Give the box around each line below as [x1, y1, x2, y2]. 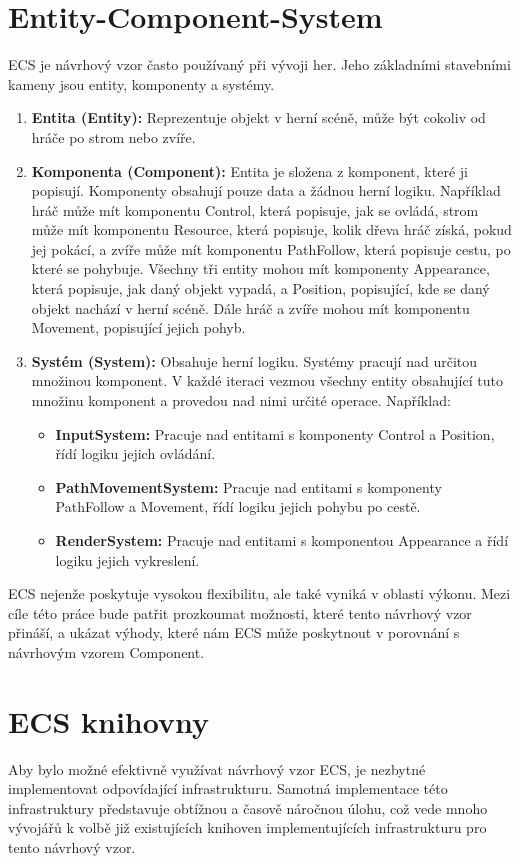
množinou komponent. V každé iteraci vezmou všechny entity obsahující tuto [31, 370, 503, 391]
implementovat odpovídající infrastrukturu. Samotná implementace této [8, 778, 448, 799]
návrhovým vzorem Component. [8, 641, 205, 662]
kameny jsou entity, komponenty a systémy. [8, 73, 275, 94]
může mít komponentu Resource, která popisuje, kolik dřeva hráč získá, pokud [31, 219, 512, 240]
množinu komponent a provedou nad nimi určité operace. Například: [31, 390, 451, 411]
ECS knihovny [8, 700, 209, 741]
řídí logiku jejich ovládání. [55, 443, 216, 464]
